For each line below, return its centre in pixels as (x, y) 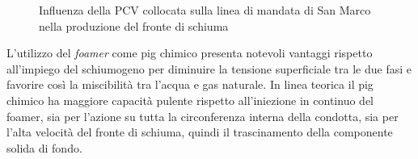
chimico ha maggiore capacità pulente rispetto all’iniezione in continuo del (190, 100)
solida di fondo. (44, 147)
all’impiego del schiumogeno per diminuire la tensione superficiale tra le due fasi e (209, 68)
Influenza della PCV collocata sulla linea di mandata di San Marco (205, 10)
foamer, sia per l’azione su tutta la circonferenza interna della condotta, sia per (203, 116)
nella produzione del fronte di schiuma (134, 25)
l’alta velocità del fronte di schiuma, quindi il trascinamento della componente (200, 132)
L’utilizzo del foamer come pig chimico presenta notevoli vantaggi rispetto (190, 53)
